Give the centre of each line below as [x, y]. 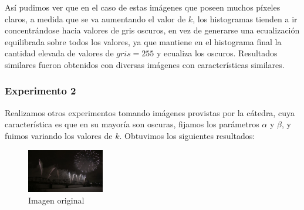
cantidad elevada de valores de [59, 53]
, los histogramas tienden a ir [245, 18]
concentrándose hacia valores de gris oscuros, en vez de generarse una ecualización [152, 30]
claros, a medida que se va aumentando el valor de [95, 18]
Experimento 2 [40, 91]
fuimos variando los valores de [59, 135]
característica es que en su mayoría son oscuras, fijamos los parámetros [132, 124]
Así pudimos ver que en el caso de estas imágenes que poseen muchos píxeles [143, 7]
